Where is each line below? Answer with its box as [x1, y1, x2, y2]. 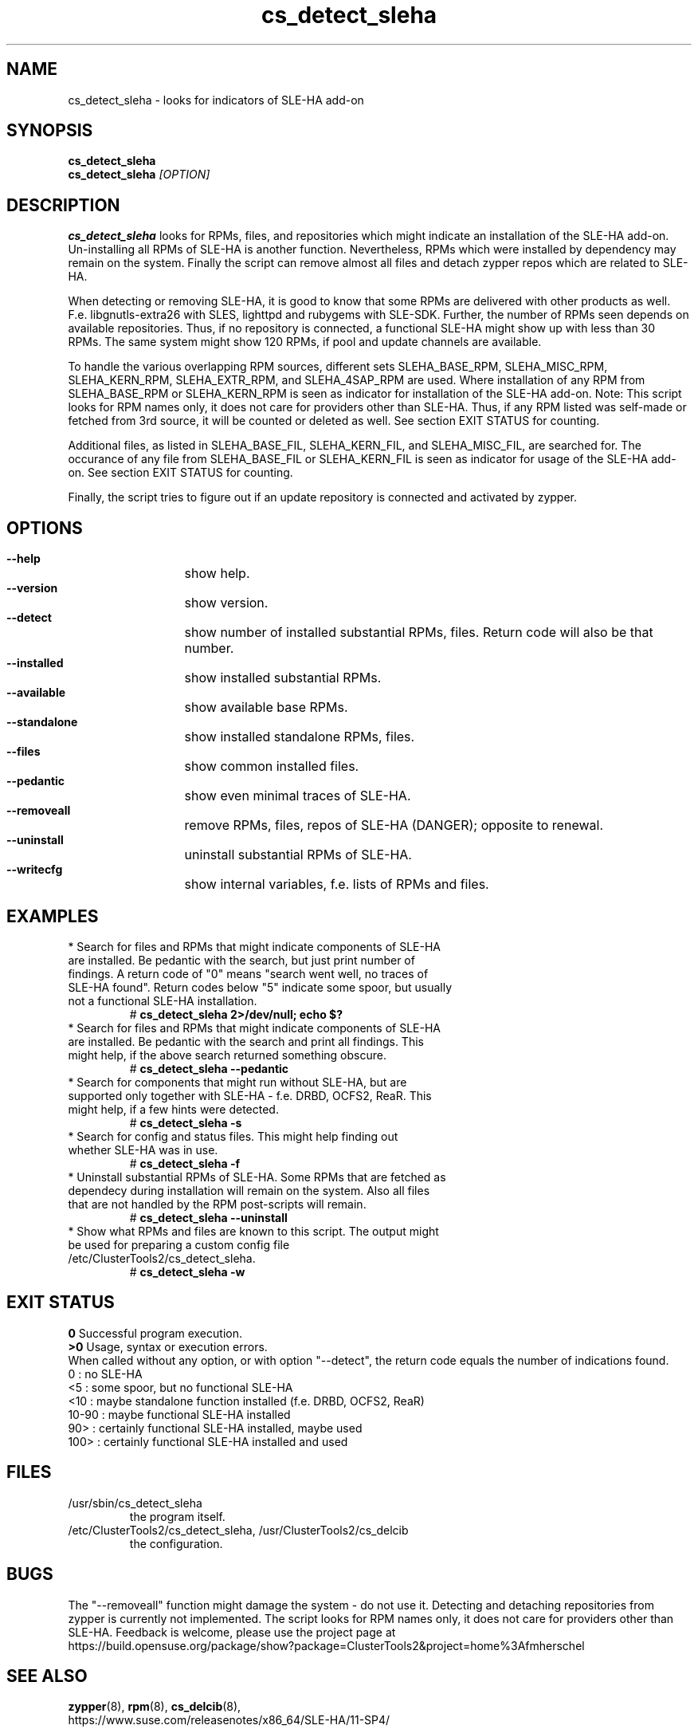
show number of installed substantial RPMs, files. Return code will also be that [184, 624, 653, 641]
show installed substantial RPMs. [184, 670, 382, 686]
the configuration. [129, 1536, 223, 1550]
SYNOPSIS [6, 120, 93, 141]
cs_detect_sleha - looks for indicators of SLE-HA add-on [68, 92, 364, 107]
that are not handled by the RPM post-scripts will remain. [68, 1197, 367, 1211]
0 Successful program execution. [68, 1326, 242, 1340]
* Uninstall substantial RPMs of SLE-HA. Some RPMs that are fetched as [68, 1169, 446, 1184]
